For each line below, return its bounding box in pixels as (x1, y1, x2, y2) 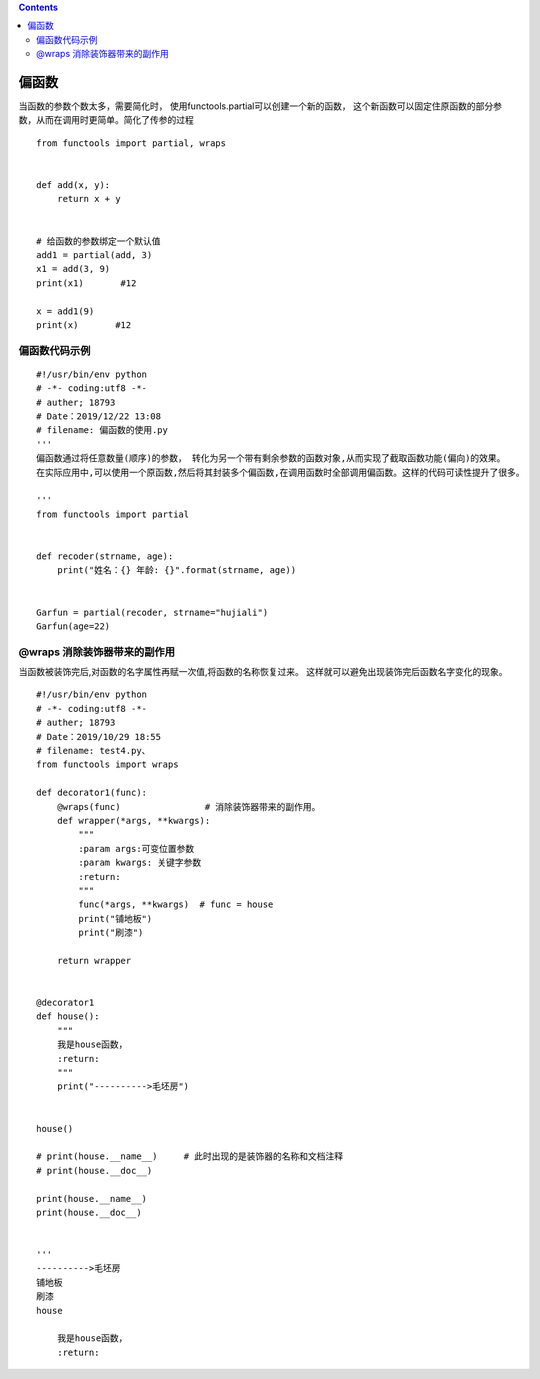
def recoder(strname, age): (36, 550, 174, 562)
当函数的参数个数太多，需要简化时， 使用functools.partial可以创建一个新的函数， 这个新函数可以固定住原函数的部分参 (18, 100, 502, 112)
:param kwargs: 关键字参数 (78, 857, 202, 869)
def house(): (36, 1011, 100, 1022)
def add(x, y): (36, 180, 111, 191)
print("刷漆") (78, 927, 144, 939)
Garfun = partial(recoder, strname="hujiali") (36, 606, 269, 618)
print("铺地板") (78, 913, 153, 924)
